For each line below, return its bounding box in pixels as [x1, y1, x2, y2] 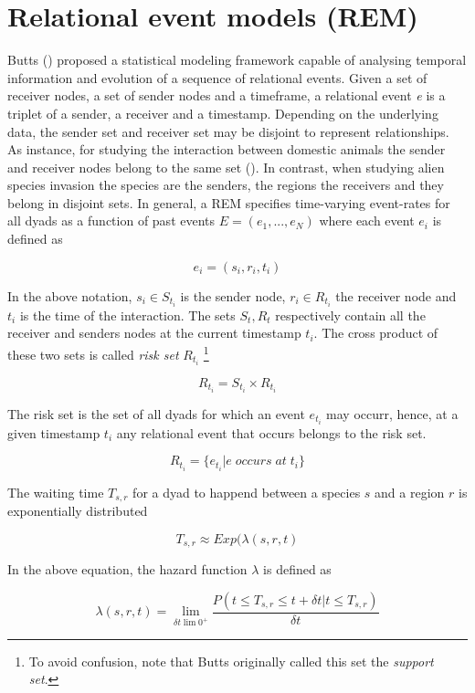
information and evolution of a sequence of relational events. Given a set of [7, 68, 427, 87]
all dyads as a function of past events [7, 211, 216, 230]
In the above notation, [7, 286, 132, 305]
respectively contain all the [275, 305, 426, 324]
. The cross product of [313, 323, 438, 342]
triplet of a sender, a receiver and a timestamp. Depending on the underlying [7, 103, 438, 122]
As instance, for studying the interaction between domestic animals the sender [7, 140, 446, 159]
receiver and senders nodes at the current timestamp [7, 323, 301, 342]
